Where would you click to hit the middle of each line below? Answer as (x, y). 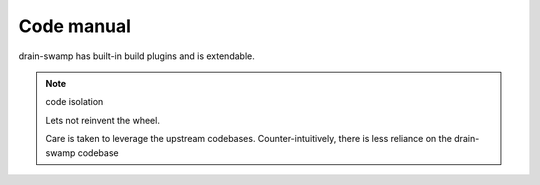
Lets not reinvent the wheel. (102, 120)
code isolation (74, 102)
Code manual (75, 26)
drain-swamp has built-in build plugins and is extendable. (136, 56)
